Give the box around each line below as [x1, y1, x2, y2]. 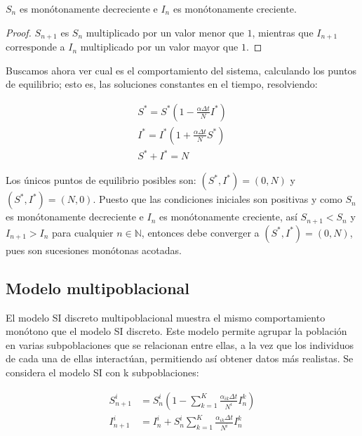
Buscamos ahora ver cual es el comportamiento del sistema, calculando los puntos [6, 62, 357, 77]
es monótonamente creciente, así [159, 209, 297, 224]
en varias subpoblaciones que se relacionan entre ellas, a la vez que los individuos [6, 337, 354, 352]
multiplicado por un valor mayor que [80, 39, 239, 54]
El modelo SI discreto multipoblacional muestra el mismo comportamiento [6, 310, 326, 324]
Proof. [6, 25, 32, 39]
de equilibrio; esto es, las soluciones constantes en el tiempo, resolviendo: [6, 77, 318, 91]
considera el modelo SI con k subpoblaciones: [6, 365, 199, 380]
